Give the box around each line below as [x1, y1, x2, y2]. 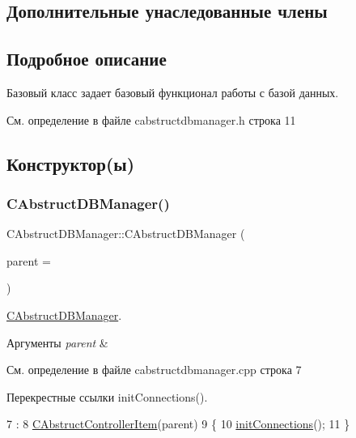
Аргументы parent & [6, 334, 108, 351]
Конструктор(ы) [6, 151, 135, 176]
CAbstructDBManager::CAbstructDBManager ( [6, 225, 245, 242]
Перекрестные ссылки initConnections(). [6, 388, 208, 405]
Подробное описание [6, 46, 167, 71]
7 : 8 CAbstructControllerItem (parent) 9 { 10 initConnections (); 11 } [6, 415, 350, 432]
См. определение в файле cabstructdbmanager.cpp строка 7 [6, 361, 302, 378]
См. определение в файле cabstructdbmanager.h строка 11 [6, 111, 296, 128]
